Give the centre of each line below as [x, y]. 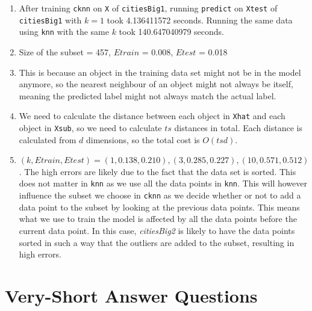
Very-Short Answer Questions [131, 295]
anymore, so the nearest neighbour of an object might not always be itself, [156, 84]
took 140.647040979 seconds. [171, 32]
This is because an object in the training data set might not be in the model [160, 72]
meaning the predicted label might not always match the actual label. [148, 95]
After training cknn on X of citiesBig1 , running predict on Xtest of [148, 8]
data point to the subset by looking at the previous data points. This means [159, 207]
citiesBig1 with [50, 20]
